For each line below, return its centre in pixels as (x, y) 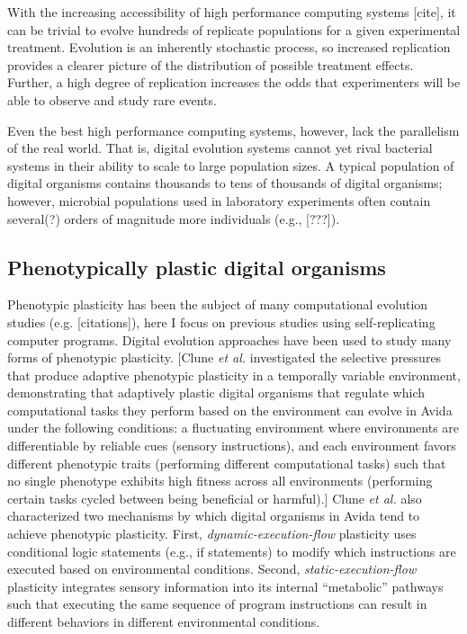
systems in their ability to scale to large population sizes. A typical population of (231, 165)
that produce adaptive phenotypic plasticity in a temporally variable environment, (234, 375)
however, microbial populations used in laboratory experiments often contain (219, 200)
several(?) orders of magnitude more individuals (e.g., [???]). (174, 218)
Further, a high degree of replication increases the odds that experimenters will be (234, 82)
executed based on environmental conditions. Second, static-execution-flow (212, 569)
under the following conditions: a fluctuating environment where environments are (233, 428)
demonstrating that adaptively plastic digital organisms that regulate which (216, 393)
